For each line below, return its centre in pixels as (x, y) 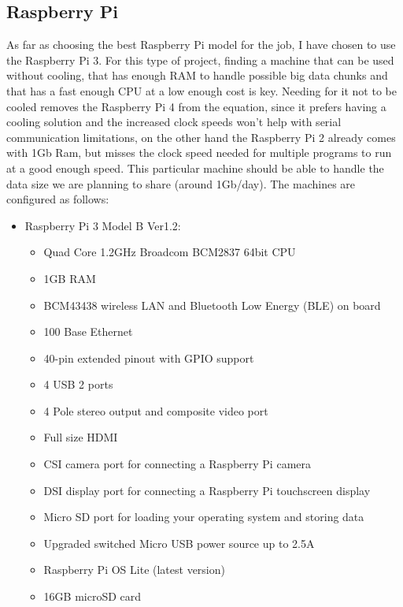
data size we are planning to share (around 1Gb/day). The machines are (181, 183)
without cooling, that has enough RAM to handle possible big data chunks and (197, 75)
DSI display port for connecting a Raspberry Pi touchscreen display (207, 490)
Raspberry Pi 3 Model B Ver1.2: (103, 225)
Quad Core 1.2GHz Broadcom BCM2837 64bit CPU (170, 252)
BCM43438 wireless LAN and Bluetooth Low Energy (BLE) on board (212, 305)
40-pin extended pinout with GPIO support (149, 357)
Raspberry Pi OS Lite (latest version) (134, 570)
